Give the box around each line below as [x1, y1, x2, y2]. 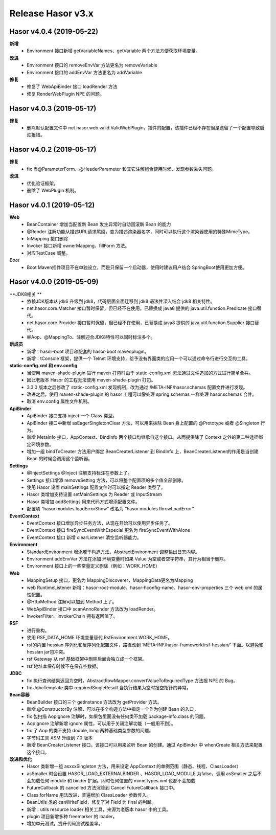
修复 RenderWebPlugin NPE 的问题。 [27, 91, 104, 97]
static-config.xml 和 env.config [9, 363, 78, 369]
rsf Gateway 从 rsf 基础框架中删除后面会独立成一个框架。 [27, 656, 147, 662]
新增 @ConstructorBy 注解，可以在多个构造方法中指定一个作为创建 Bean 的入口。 [27, 706, 199, 712]
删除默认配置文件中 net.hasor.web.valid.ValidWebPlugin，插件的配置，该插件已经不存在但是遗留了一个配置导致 [27, 125, 260, 131]
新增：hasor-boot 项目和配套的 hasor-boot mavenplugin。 [27, 348, 149, 354]
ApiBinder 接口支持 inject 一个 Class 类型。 [27, 413, 118, 419]
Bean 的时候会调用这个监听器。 [27, 456, 93, 462]
